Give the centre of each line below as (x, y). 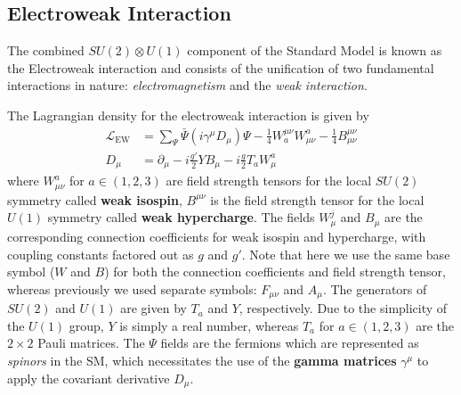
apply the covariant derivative (89, 378)
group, (86, 325)
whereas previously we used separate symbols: (132, 288)
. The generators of (375, 288)
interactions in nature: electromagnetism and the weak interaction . (187, 85)
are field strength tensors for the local (269, 181)
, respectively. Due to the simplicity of (343, 308)
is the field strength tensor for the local (317, 199)
